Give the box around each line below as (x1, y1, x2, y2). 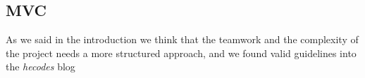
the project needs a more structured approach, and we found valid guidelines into (6, 45, 357, 60)
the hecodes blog (6, 59, 75, 74)
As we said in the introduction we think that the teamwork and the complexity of (6, 32, 359, 47)
